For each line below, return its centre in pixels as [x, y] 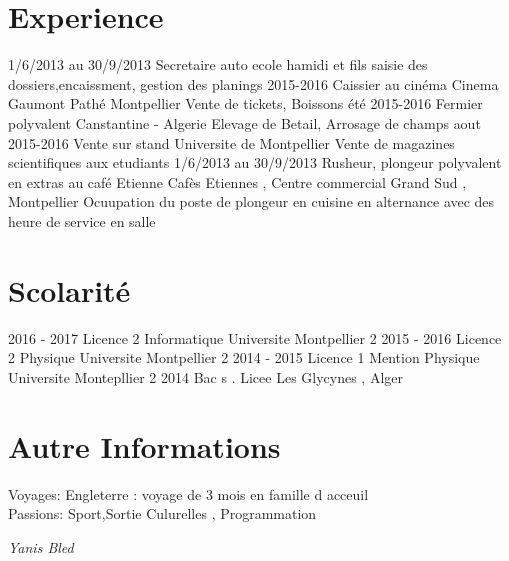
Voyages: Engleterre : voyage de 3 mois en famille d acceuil [188, 493]
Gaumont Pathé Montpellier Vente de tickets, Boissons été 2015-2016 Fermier [245, 103]
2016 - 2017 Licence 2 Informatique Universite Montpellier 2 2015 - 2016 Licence [255, 337]
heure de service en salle [82, 220]
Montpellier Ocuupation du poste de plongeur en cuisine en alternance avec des [251, 201]
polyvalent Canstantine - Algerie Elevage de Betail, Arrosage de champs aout [244, 122]
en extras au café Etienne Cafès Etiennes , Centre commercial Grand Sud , [237, 181]
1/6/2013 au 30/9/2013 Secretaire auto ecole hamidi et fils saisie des [218, 64]
